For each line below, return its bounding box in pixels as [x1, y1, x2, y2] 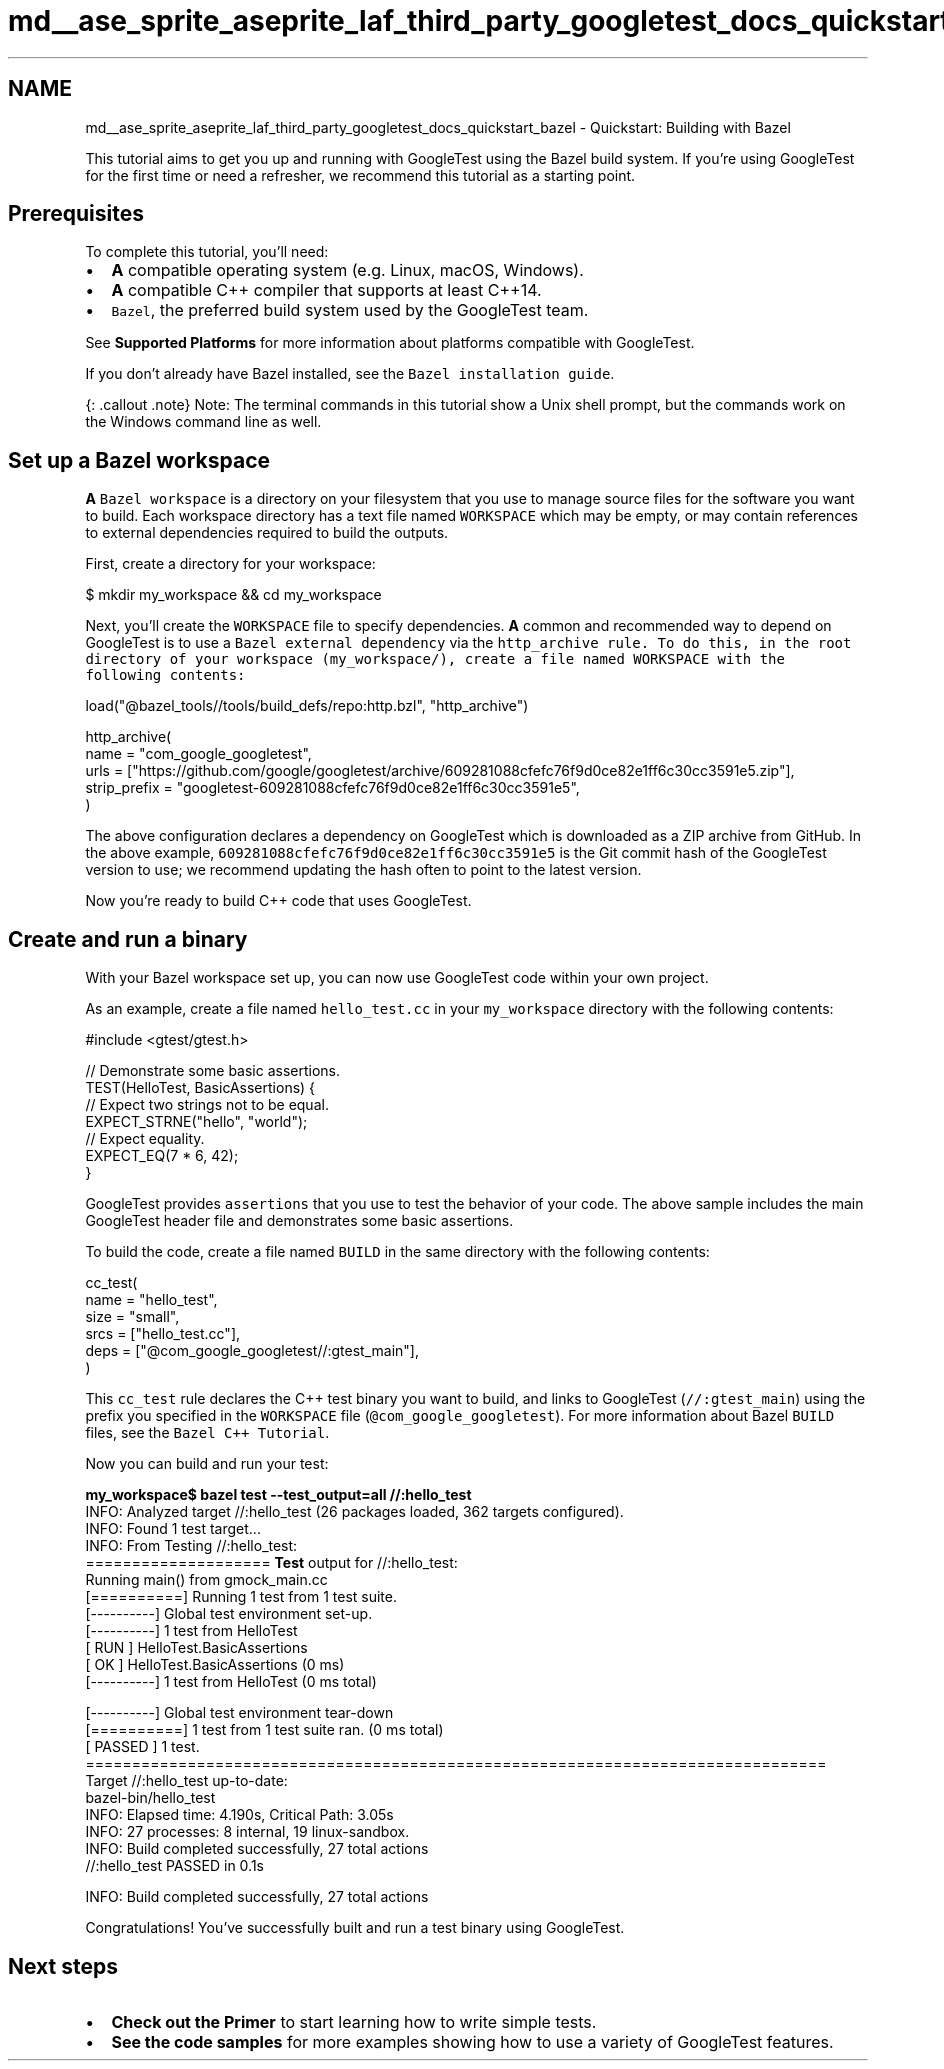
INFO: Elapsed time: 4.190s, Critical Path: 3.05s [85, 1806, 394, 1824]
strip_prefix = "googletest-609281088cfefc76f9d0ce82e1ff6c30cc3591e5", [85, 779, 580, 797]
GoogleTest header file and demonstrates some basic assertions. [85, 1212, 514, 1230]
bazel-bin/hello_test [85, 1789, 216, 1807]
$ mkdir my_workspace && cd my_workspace [85, 586, 382, 604]
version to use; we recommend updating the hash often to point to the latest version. [85, 861, 642, 879]
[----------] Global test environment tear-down [85, 1704, 394, 1722]
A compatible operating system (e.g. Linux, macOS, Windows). [111, 260, 584, 281]
